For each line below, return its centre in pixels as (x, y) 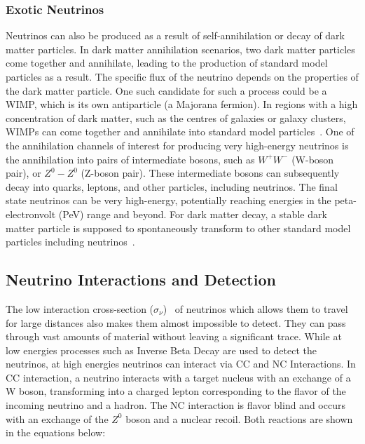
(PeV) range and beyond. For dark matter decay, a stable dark (193, 214)
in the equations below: (56, 432)
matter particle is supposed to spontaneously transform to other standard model (178, 228)
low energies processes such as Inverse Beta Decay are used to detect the (161, 350)
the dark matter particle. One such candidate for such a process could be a (166, 90)
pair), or (23, 173)
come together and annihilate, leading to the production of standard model (167, 63)
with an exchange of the (57, 418)
